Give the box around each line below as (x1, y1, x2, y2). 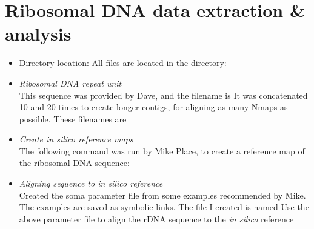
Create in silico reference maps (19, 133, 133, 145)
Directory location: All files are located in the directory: (19, 56, 227, 69)
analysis (5, 21, 72, 46)
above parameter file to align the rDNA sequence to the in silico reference (19, 212, 294, 225)
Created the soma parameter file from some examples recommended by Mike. (19, 188, 306, 201)
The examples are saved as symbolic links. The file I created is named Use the (19, 201, 309, 213)
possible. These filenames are (19, 112, 127, 125)
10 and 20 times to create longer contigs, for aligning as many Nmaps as (19, 101, 288, 113)
